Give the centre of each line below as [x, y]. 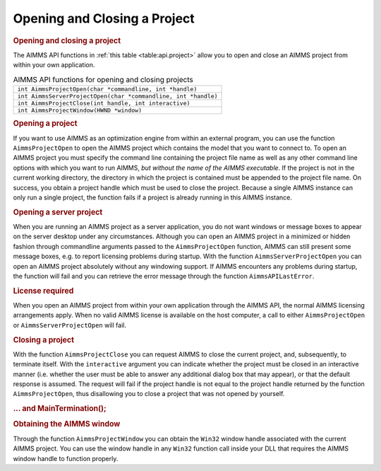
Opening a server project [58, 212]
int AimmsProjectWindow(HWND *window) [80, 110]
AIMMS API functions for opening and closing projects [103, 79]
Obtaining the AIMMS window [67, 424]
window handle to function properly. [66, 458]
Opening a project [45, 124]
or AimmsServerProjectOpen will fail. [70, 325]
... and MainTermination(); [60, 409]
